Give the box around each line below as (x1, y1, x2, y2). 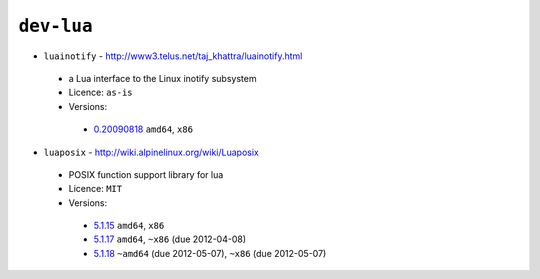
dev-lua (18, 15, 94, 37)
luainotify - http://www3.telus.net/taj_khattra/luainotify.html (43, 50, 303, 62)
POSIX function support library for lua (68, 168, 224, 180)
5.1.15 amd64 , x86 (93, 220, 165, 232)
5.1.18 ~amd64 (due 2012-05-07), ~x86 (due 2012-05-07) (93, 247, 327, 259)
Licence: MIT (68, 183, 123, 195)
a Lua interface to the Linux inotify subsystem (68, 72, 257, 84)
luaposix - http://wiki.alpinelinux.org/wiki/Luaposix (43, 146, 259, 158)
